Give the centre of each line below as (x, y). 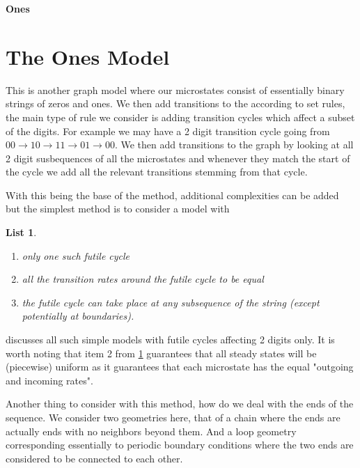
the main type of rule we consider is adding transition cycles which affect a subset (180, 117)
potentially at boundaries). (78, 316)
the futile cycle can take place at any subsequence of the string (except (171, 302)
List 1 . (21, 232)
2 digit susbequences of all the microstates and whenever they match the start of (178, 158)
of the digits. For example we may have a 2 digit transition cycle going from (168, 131)
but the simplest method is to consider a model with (118, 209)
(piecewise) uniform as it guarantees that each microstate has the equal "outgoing (180, 367)
